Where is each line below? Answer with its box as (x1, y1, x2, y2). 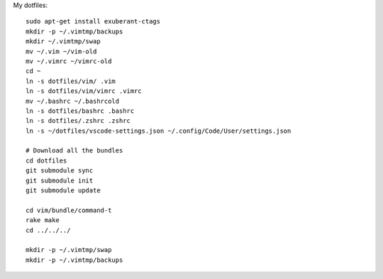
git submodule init (26, 176, 94, 185)
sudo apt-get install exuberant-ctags (26, 18, 161, 26)
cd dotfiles (26, 156, 67, 165)
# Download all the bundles (26, 146, 123, 155)
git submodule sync (26, 167, 94, 175)
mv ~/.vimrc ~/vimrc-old (26, 57, 112, 65)
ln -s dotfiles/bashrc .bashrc (26, 106, 135, 115)
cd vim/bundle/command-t (26, 206, 112, 214)
